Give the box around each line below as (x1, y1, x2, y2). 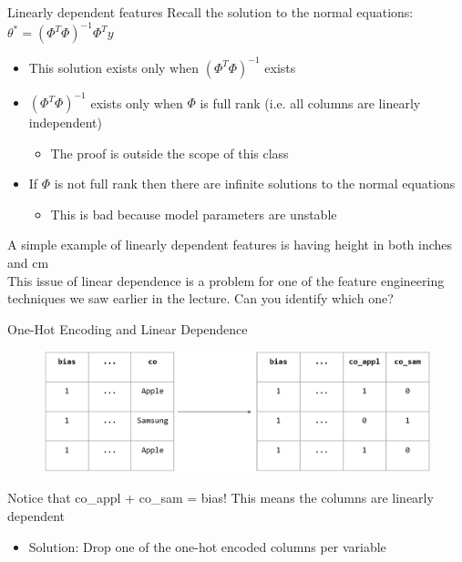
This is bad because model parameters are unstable (50, 204, 337, 223)
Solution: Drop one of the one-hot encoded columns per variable (28, 536, 386, 556)
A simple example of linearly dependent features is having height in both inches (7, 235, 453, 254)
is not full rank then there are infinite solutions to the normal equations (54, 174, 456, 193)
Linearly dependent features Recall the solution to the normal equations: (7, 3, 414, 21)
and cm (7, 253, 49, 272)
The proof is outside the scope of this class (50, 143, 289, 162)
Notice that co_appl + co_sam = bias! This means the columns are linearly (7, 488, 434, 507)
